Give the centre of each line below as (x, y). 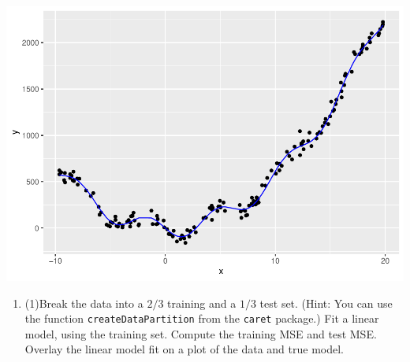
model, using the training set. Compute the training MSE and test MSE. (201, 333)
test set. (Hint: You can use (326, 303)
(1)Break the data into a (84, 303)
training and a (202, 303)
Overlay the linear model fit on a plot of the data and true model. (184, 349)
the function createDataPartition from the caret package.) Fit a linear (202, 318)
